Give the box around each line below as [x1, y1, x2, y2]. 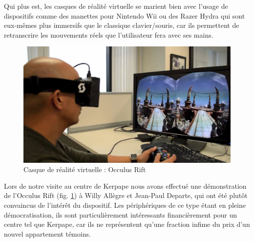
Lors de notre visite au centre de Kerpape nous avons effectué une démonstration [4, 180, 247, 191]
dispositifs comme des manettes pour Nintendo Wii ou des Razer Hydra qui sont [4, 10, 245, 21]
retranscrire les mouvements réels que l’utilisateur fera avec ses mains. [4, 29, 213, 40]
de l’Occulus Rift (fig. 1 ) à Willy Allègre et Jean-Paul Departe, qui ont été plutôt [4, 190, 248, 200]
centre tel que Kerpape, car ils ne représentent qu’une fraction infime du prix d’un [4, 219, 250, 229]
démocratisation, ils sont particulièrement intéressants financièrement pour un [4, 209, 237, 220]
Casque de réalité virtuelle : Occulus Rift [23, 164, 146, 175]
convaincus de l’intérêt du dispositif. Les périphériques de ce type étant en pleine [4, 200, 246, 210]
